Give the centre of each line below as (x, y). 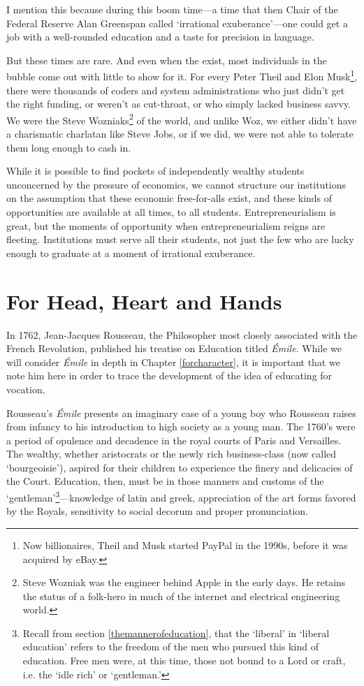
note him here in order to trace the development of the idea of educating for (169, 375)
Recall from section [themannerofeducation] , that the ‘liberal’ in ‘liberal (176, 633)
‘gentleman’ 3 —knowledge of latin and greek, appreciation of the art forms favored (181, 496)
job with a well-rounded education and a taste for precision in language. (160, 37)
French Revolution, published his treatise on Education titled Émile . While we (174, 348)
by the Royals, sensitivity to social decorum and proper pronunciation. (157, 511)
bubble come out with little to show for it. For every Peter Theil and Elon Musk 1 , (182, 75)
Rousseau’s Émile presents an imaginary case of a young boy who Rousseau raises (181, 413)
